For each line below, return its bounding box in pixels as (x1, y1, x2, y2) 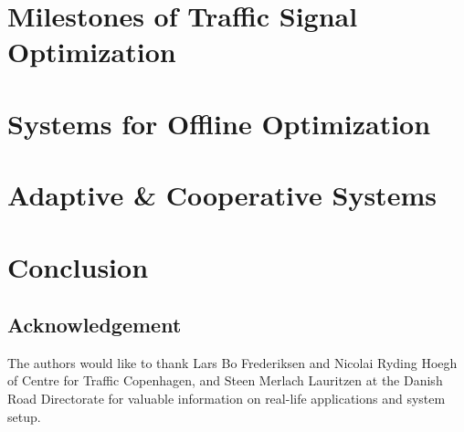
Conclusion (7, 248, 149, 285)
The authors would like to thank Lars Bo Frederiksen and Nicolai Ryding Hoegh (7, 353, 458, 372)
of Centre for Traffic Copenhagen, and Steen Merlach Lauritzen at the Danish (7, 371, 443, 390)
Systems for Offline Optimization (7, 104, 431, 142)
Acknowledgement (7, 311, 182, 339)
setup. (7, 406, 41, 426)
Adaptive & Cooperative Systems (7, 176, 437, 214)
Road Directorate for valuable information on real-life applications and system (7, 389, 446, 408)
